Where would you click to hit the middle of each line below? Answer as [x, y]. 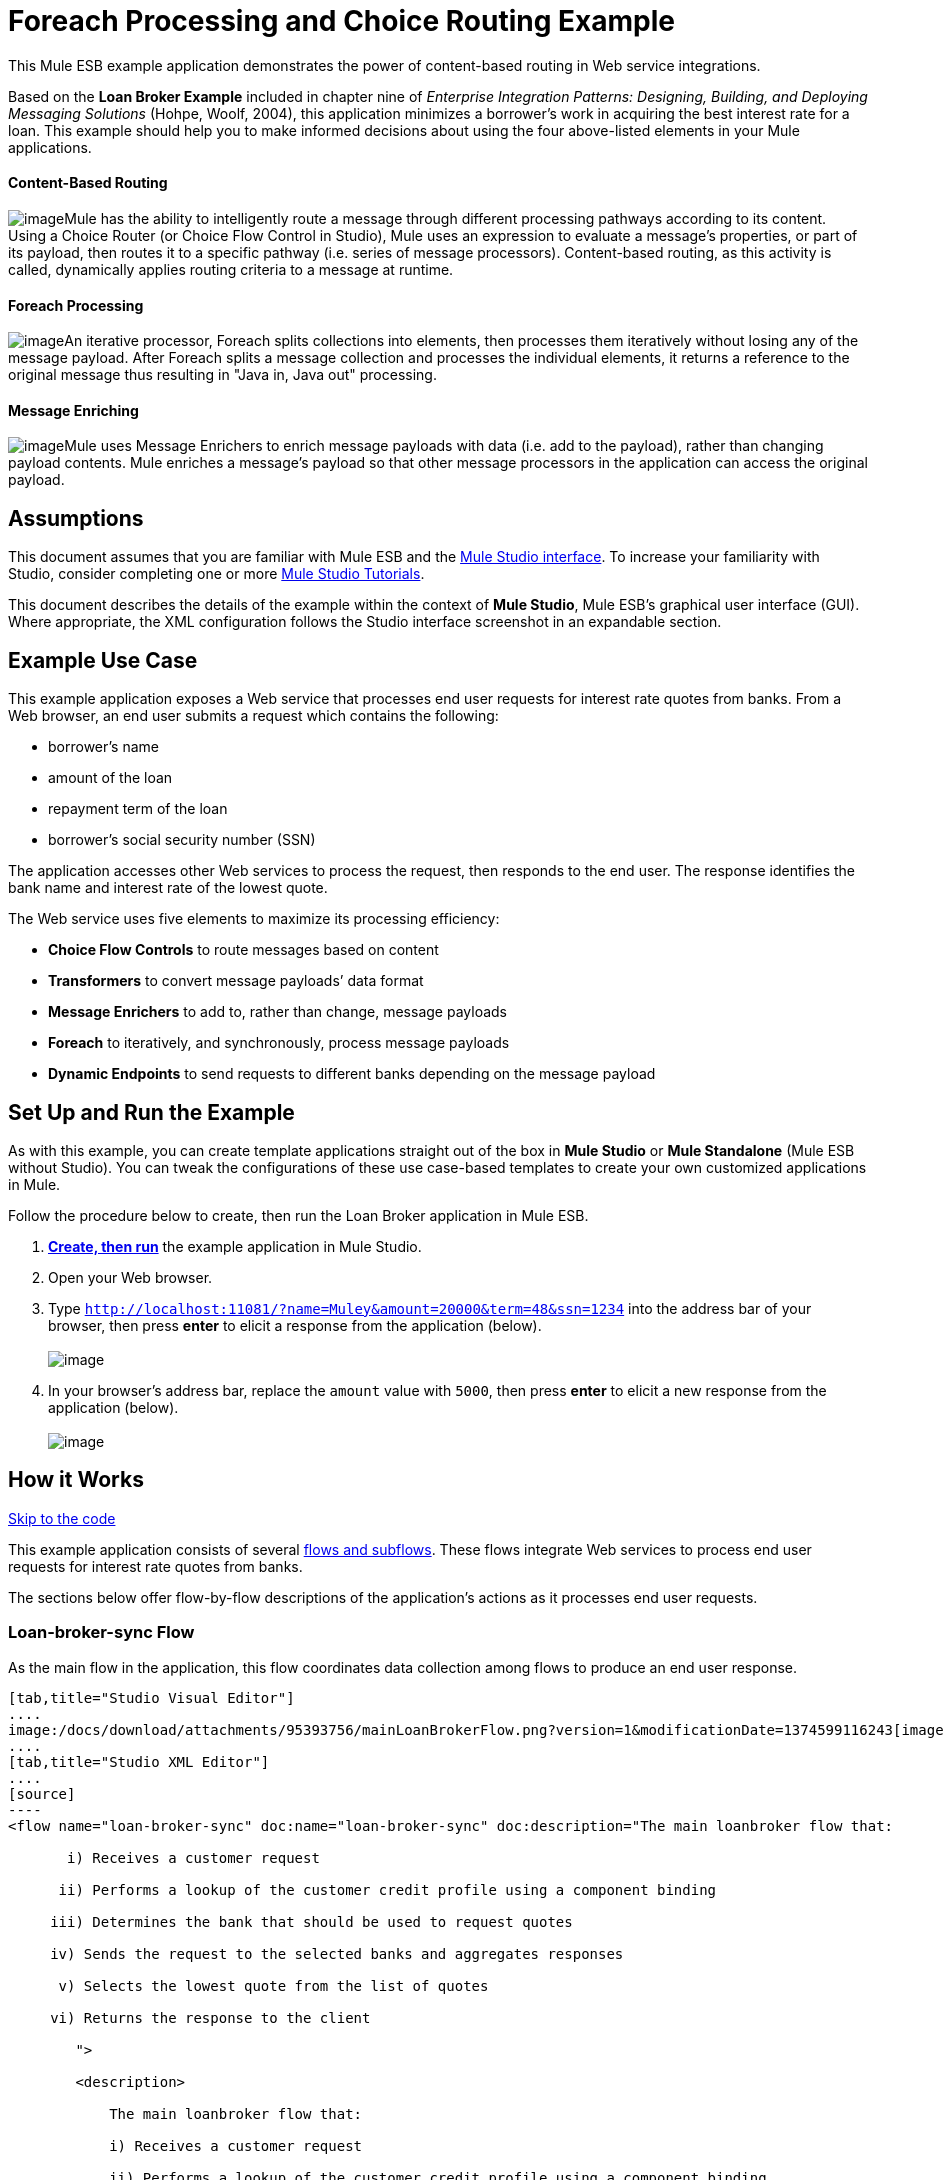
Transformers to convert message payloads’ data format [236, 981]
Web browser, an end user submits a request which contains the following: [253, 716]
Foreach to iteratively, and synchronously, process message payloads [279, 1043]
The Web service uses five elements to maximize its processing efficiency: [254, 919]
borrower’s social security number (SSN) [182, 840]
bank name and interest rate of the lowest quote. [168, 888]
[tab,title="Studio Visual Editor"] [151, 1697]
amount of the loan [110, 778]
